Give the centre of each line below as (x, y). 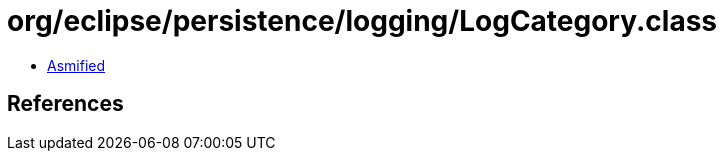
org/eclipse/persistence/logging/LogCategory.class (362, 21)
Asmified (76, 65)
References (65, 104)
